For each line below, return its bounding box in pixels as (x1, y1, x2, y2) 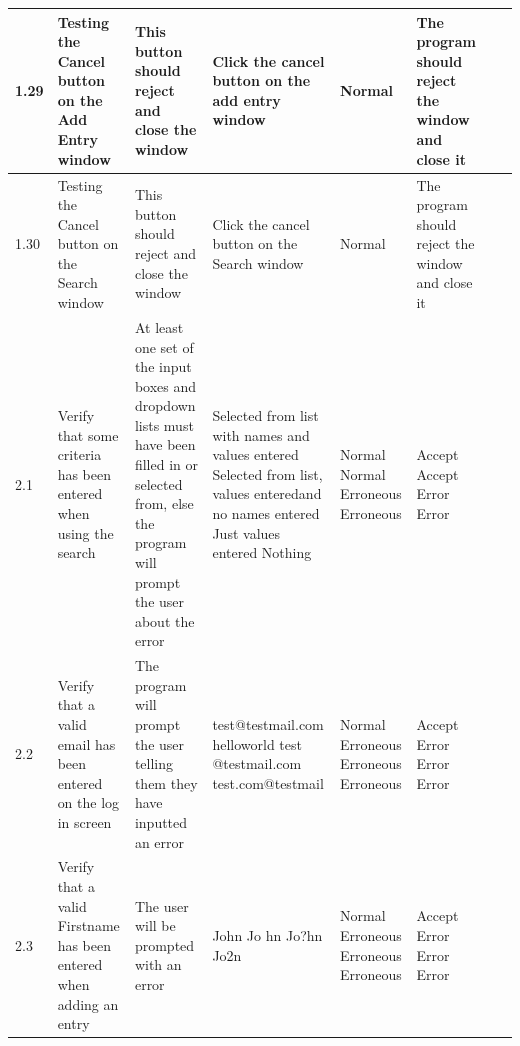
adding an (57, 993, 119, 1014)
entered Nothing (212, 542, 312, 563)
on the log (57, 792, 120, 813)
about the (134, 610, 195, 631)
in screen (57, 812, 112, 832)
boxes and (134, 375, 197, 396)
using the (57, 522, 114, 543)
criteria (57, 444, 102, 465)
